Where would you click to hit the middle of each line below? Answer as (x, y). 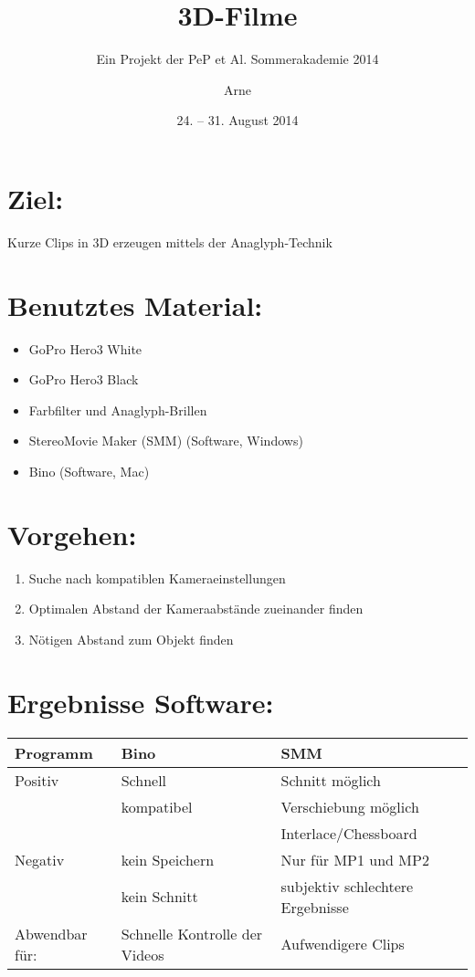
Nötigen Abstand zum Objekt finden (131, 639)
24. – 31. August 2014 (237, 120)
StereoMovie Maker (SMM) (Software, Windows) (166, 441)
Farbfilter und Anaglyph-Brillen (118, 410)
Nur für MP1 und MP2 (355, 859)
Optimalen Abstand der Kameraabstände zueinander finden (196, 609)
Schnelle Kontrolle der (192, 933)
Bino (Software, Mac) (89, 471)
